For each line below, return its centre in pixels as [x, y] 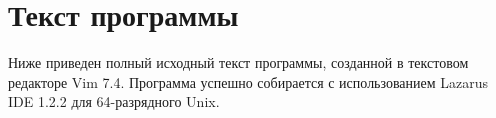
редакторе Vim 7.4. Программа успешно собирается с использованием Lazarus [248, 81]
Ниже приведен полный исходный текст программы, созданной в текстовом [238, 62]
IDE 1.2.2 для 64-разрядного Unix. [114, 101]
